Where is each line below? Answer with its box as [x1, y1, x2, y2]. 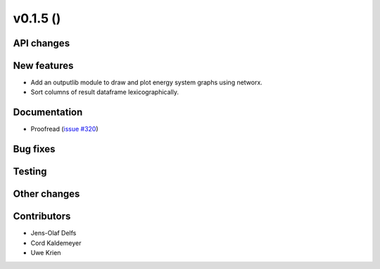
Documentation [13, 106, 83, 119]
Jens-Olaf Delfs [30, 229, 77, 237]
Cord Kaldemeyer [30, 239, 82, 247]
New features [13, 60, 74, 72]
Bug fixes [13, 143, 56, 155]
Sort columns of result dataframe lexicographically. [30, 88, 179, 96]
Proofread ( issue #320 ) [30, 125, 99, 133]
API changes [13, 37, 70, 49]
